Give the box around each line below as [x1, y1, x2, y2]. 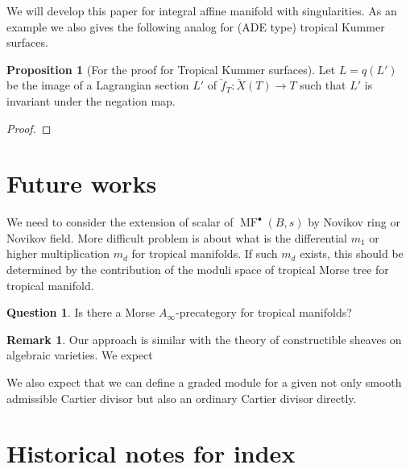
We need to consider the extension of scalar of [6, 214, 234, 230]
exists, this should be [300, 245, 404, 262]
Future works [6, 167, 157, 200]
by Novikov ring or [308, 214, 400, 230]
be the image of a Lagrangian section [6, 77, 189, 93]
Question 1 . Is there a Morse [6, 304, 155, 321]
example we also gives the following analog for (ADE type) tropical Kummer [6, 18, 385, 35]
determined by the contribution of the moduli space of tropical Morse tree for [6, 261, 389, 278]
